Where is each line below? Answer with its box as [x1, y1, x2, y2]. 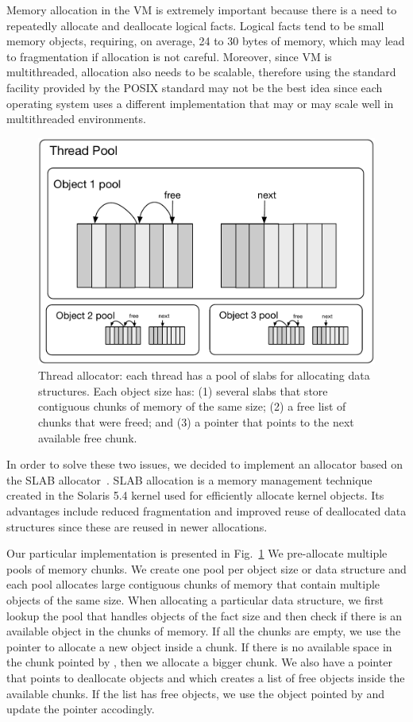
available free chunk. [38, 429, 137, 446]
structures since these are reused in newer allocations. [6, 518, 268, 535]
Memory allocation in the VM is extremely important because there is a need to [6, 2, 397, 17]
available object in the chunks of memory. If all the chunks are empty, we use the [6, 623, 401, 639]
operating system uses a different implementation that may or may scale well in [6, 95, 394, 111]
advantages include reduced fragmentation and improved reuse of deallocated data [6, 503, 407, 519]
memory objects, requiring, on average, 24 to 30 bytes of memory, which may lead [6, 33, 405, 49]
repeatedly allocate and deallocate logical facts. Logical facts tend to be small [6, 17, 384, 33]
